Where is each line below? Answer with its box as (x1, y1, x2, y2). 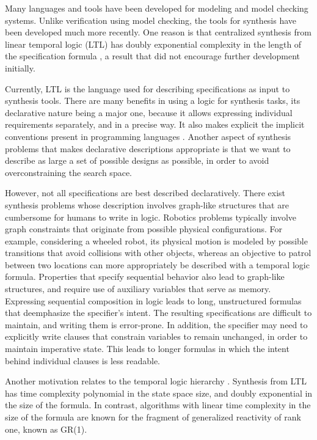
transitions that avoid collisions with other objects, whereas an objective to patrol (5, 246, 312, 259)
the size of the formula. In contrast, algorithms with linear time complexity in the (5, 398, 311, 411)
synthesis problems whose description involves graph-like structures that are (5, 198, 289, 211)
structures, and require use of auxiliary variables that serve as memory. (5, 282, 271, 295)
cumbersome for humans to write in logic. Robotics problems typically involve (5, 210, 297, 223)
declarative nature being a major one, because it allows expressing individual (5, 106, 293, 119)
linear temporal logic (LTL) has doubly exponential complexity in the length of (5, 37, 302, 50)
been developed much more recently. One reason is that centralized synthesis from (5, 26, 312, 38)
